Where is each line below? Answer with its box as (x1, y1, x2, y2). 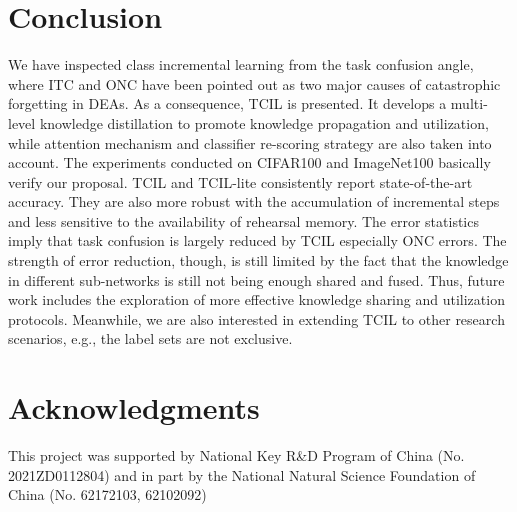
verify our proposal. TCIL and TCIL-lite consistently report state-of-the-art (8, 171, 473, 192)
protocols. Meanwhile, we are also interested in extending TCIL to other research (8, 308, 505, 329)
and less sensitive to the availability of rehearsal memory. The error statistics (8, 210, 479, 231)
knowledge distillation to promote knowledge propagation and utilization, (39, 112, 489, 133)
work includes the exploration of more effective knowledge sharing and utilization (8, 289, 505, 310)
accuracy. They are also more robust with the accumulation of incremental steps (8, 191, 500, 212)
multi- (450, 93, 488, 114)
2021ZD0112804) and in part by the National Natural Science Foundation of (8, 464, 476, 485)
